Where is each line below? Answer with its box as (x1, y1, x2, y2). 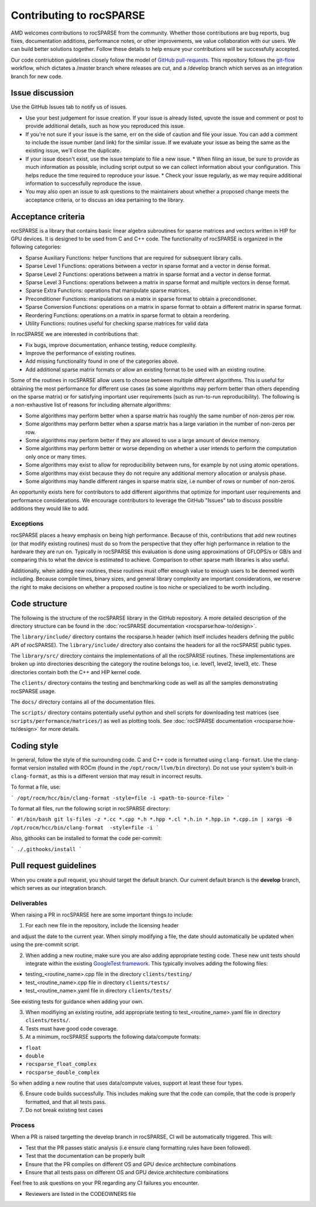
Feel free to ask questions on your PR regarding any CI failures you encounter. (11, 1179, 199, 1186)
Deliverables (11, 899, 48, 907)
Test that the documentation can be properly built (25, 1152, 146, 1160)
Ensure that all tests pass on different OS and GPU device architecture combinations (25, 1168, 229, 1175)
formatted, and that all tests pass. (25, 1098, 107, 1105)
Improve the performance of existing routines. (25, 349, 136, 357)
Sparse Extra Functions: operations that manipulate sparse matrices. (25, 287, 191, 294)
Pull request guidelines (11, 861, 97, 871)
